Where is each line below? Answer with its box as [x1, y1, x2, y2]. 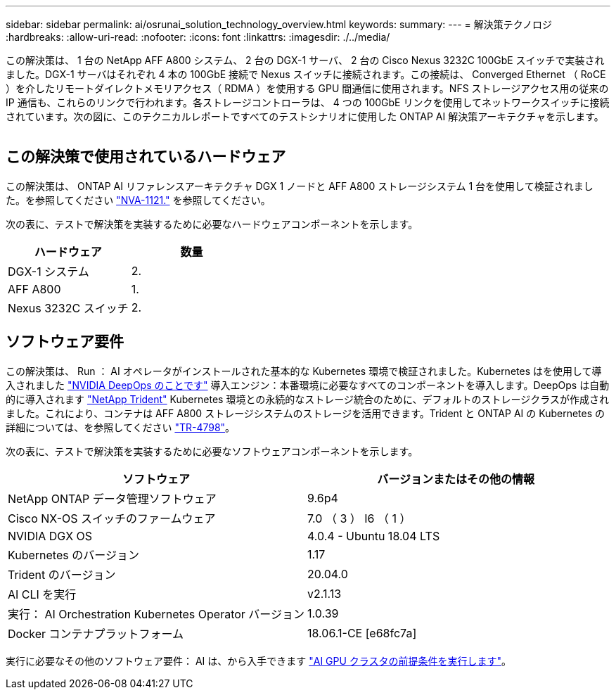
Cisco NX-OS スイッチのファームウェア [8, 511, 216, 525]
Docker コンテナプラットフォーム [8, 626, 184, 641]
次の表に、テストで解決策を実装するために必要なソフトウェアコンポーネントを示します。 [6, 445, 418, 457]
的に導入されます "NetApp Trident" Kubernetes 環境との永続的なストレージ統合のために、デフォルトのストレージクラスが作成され [6, 393, 609, 405]
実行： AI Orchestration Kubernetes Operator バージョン [8, 606, 305, 621]
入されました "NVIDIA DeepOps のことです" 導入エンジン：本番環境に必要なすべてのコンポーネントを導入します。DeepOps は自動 [6, 378, 610, 391]
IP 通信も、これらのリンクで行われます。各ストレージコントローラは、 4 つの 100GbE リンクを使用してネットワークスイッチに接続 [6, 96, 610, 108]
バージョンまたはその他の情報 [377, 471, 534, 486]
